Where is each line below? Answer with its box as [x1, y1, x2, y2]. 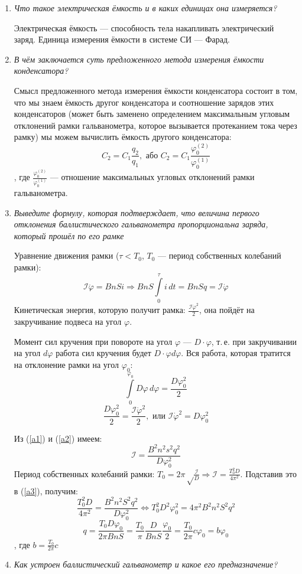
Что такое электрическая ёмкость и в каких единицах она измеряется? [14, 2, 277, 14]
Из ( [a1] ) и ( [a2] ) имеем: [14, 432, 102, 444]
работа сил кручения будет [56, 347, 151, 359]
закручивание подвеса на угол [14, 315, 122, 327]
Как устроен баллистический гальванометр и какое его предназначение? [14, 558, 278, 570]
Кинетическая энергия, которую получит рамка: [14, 304, 186, 316]
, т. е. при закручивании [211, 335, 297, 347]
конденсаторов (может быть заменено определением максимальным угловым [14, 107, 290, 120]
